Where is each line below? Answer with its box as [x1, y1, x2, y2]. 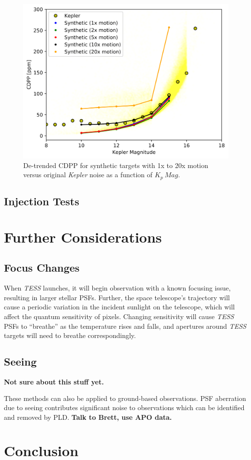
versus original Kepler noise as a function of [23, 169, 153, 180]
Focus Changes [4, 260, 80, 275]
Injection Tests [4, 194, 79, 209]
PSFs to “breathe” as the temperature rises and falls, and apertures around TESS [4, 321, 247, 331]
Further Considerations [4, 227, 162, 246]
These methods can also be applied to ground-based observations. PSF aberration [4, 393, 246, 403]
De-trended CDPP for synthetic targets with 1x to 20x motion [23, 160, 208, 170]
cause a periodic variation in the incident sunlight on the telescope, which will [4, 302, 235, 312]
